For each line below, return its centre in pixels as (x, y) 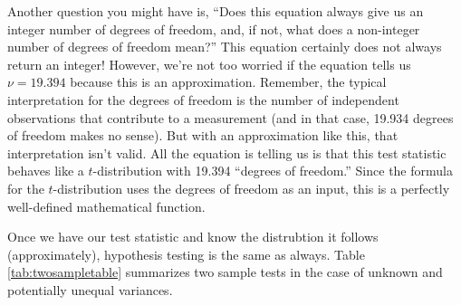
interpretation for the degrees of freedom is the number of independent (203, 99)
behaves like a (46, 171)
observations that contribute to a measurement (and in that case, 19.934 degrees (230, 117)
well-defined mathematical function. (106, 206)
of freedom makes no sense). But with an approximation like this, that (203, 135)
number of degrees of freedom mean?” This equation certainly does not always (225, 47)
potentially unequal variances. (90, 289)
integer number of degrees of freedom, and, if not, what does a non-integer (214, 29)
